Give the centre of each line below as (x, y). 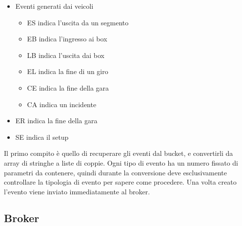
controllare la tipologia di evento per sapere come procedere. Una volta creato (120, 182)
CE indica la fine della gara (68, 87)
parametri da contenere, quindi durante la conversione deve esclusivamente (115, 172)
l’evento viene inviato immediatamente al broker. (77, 191)
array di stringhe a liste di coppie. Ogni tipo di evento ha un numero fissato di (121, 162)
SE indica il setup (42, 137)
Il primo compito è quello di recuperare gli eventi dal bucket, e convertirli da (119, 153)
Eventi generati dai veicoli (54, 6)
